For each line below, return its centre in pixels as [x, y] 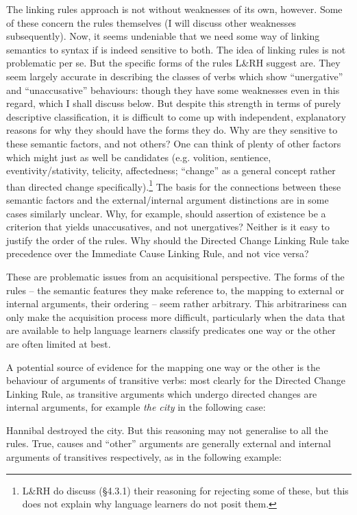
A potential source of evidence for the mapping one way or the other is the [163, 367]
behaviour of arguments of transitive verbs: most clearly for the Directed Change [176, 380]
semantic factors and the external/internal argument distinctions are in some [168, 199]
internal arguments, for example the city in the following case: [136, 407]
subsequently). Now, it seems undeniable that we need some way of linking [163, 36]
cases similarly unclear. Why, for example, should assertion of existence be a [166, 213]
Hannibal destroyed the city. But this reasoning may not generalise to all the [167, 430]
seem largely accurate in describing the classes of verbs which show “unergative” [175, 76]
